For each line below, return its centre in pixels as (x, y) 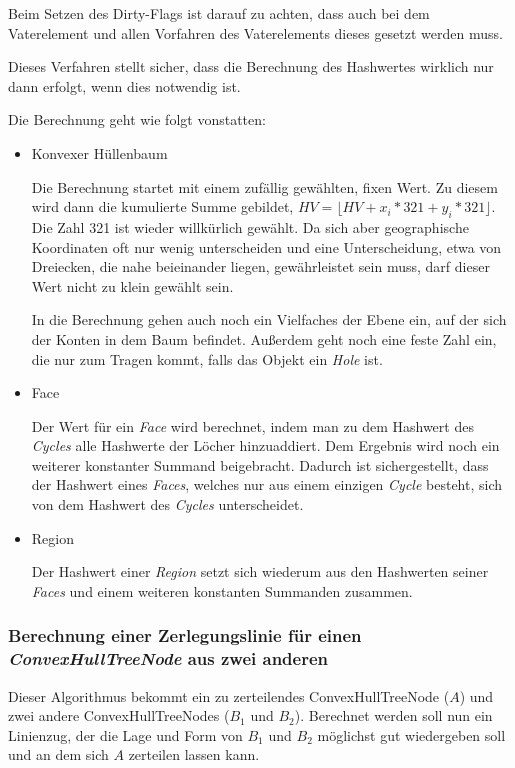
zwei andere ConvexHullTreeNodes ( (119, 715)
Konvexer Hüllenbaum (99, 152)
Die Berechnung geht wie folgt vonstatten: (137, 119)
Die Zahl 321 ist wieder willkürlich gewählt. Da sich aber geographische (250, 226)
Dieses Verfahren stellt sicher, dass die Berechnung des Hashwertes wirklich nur (251, 66)
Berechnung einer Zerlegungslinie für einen (185, 635)
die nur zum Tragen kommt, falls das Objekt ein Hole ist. (207, 358)
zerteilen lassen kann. (194, 754)
